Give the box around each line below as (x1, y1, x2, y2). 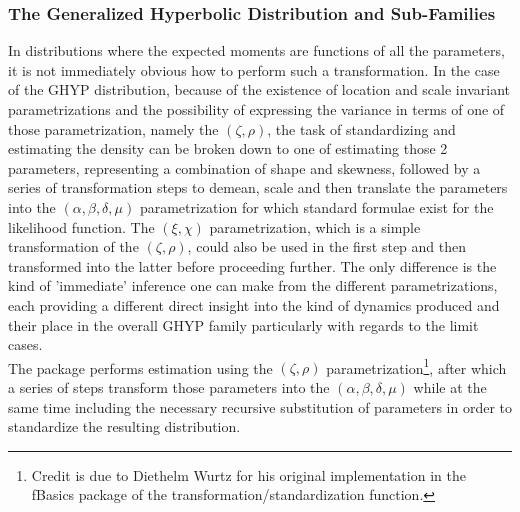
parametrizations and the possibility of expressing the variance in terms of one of (8, 99, 505, 119)
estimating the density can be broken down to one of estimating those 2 (8, 138, 448, 159)
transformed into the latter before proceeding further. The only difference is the (8, 255, 497, 276)
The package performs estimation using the (8, 357, 273, 378)
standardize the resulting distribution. (8, 416, 241, 437)
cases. (8, 334, 43, 355)
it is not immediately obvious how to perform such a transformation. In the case (8, 59, 500, 80)
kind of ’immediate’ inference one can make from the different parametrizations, (8, 275, 498, 296)
